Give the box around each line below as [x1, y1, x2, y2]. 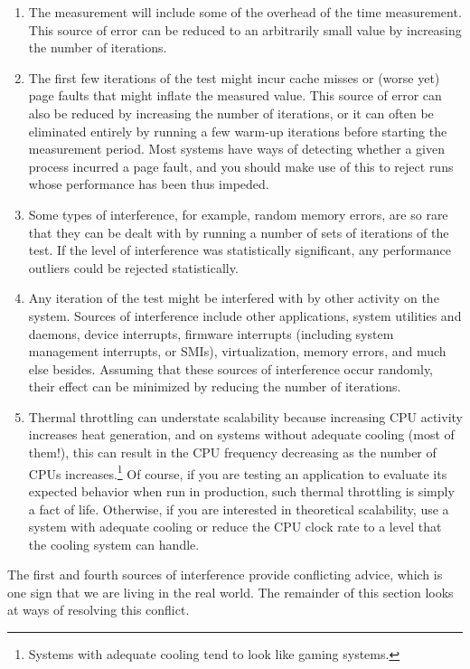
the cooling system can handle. [28, 534, 200, 553]
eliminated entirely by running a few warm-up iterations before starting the [28, 121, 447, 140]
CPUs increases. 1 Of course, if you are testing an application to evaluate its [28, 461, 447, 483]
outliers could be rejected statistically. [28, 258, 239, 277]
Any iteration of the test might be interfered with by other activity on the [28, 288, 439, 307]
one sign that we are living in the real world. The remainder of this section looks [7, 582, 454, 601]
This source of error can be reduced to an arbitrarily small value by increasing [28, 20, 462, 39]
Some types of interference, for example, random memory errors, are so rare [28, 204, 448, 223]
